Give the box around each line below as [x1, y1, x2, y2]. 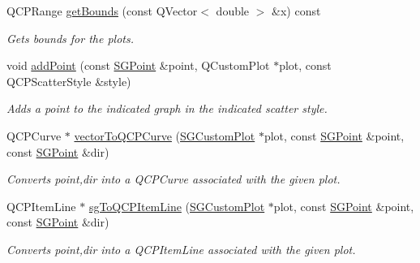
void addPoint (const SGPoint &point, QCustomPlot [6, 57, 270, 74]
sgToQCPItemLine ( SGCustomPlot [88, 197, 265, 214]
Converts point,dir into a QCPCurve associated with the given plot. [6, 170, 341, 188]
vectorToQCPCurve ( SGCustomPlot [74, 127, 255, 144]
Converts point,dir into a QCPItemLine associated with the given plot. [6, 240, 356, 257]
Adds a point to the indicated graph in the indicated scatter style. [6, 100, 328, 117]
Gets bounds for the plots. [6, 29, 135, 46]
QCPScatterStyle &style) [6, 72, 131, 89]
